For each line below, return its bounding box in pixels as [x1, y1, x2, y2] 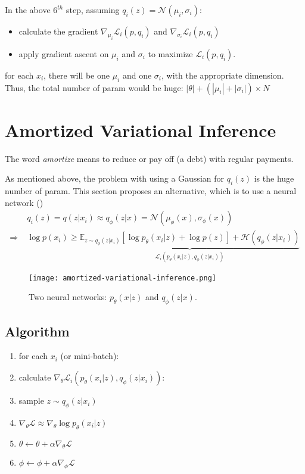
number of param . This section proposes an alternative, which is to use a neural [5, 185, 297, 197]
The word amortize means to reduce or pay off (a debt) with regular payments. [5, 152, 294, 164]
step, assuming [66, 4, 120, 15]
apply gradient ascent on [18, 47, 109, 60]
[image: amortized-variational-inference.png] [29, 273, 216, 282]
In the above [5, 4, 51, 15]
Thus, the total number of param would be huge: [5, 81, 183, 93]
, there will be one [43, 68, 110, 81]
